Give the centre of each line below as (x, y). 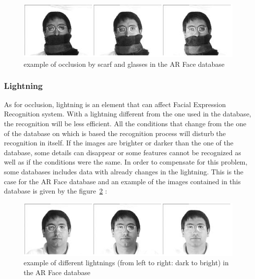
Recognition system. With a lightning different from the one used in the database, (128, 114)
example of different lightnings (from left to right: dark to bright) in (126, 263)
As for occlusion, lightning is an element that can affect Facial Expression (115, 104)
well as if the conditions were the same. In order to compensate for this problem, (126, 162)
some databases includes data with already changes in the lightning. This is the (124, 171)
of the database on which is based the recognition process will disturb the (115, 133)
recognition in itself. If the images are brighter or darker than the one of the (119, 143)
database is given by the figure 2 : (56, 191)
